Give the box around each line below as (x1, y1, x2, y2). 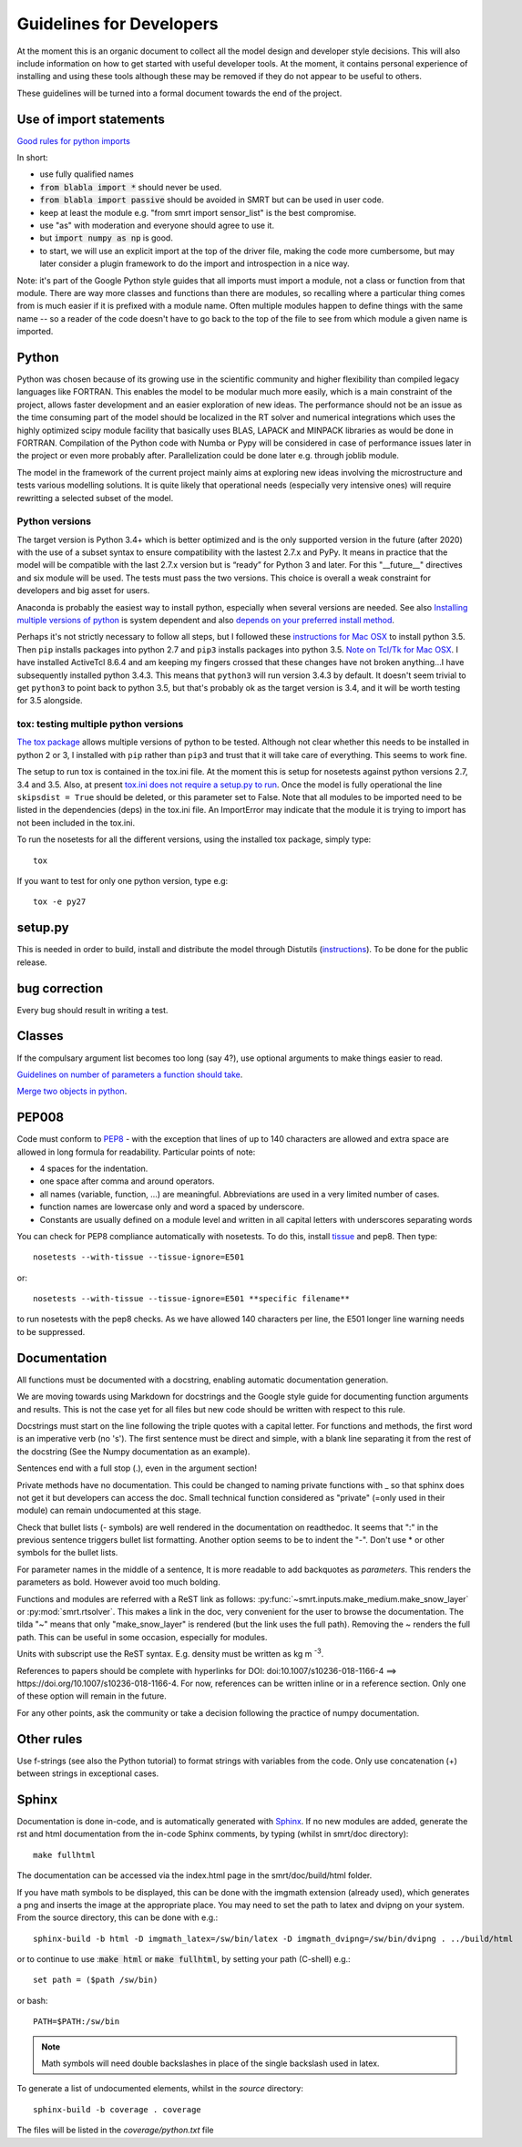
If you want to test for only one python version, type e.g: (16, 876, 229, 886)
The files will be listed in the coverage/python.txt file (16, 2124, 214, 2136)
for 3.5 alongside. (16, 695, 83, 706)
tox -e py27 (33, 897, 87, 907)
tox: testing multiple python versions (16, 718, 184, 731)
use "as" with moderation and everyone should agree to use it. (39, 220, 275, 231)
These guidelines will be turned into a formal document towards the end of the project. (16, 87, 343, 98)
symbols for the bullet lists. (16, 1547, 118, 1558)
